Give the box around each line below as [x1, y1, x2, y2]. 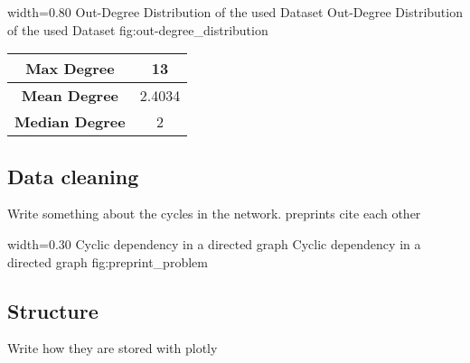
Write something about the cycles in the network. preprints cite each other [7, 204, 421, 223]
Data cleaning [7, 162, 139, 190]
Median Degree [14, 111, 126, 133]
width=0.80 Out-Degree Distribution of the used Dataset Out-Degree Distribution [7, 3, 463, 21]
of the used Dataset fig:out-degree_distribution [7, 20, 268, 39]
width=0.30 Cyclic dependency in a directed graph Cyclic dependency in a [7, 234, 421, 253]
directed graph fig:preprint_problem [7, 252, 208, 271]
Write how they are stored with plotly [7, 339, 218, 358]
